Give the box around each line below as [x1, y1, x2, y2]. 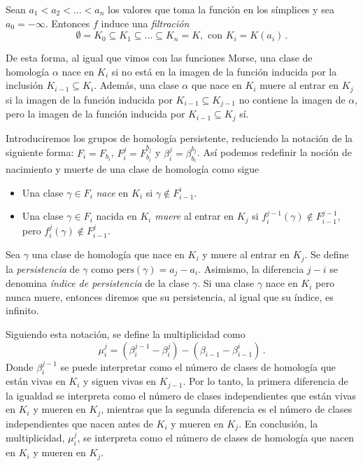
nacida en [96, 209, 137, 223]
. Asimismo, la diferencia [198, 261, 304, 276]
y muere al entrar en [202, 247, 290, 262]
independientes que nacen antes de [6, 416, 153, 430]
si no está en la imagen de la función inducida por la [111, 64, 337, 78]
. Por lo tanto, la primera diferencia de [183, 374, 348, 388]
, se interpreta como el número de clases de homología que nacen [77, 430, 355, 445]
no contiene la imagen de [239, 92, 346, 106]
